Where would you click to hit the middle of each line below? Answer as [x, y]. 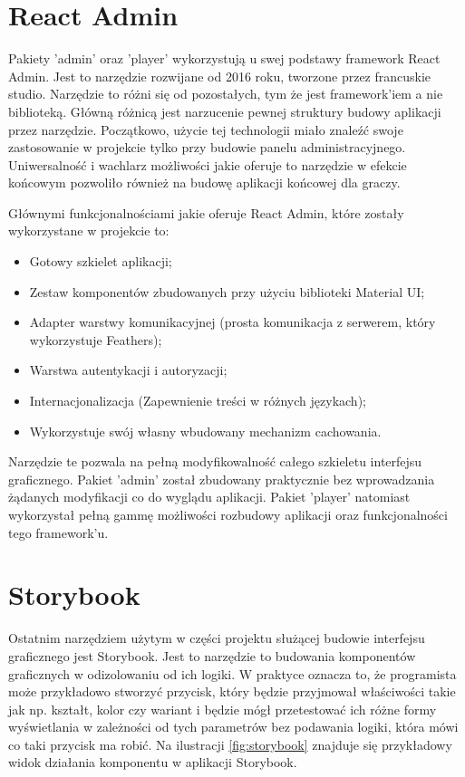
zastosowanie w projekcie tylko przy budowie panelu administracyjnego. [207, 147]
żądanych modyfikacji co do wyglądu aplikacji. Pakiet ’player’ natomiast [209, 497]
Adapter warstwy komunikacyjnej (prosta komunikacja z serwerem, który [232, 322]
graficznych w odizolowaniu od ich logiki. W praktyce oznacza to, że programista [232, 673]
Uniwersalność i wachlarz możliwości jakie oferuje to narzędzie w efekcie [208, 164]
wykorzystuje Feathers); [96, 339]
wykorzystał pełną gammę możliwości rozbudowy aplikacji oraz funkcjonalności [228, 514]
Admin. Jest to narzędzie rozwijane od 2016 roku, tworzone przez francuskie [220, 76]
